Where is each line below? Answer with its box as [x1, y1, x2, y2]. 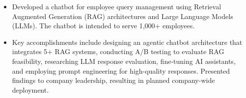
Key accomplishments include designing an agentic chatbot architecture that [12, 37, 243, 47]
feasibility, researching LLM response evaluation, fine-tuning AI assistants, [12, 56, 236, 66]
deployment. [12, 84, 49, 95]
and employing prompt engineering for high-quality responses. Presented [12, 65, 230, 76]
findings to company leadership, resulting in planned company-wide [12, 75, 215, 85]
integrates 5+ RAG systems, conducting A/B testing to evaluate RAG [12, 46, 224, 57]
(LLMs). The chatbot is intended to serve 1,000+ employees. [12, 20, 195, 31]
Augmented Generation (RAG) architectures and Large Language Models [12, 11, 233, 21]
